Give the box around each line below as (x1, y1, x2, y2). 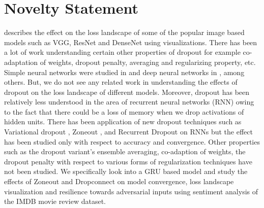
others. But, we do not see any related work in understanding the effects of (4, 77, 238, 87)
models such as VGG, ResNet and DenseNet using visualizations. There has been (4, 37, 257, 47)
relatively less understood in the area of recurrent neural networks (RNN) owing (4, 96, 254, 107)
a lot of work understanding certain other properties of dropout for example (4, 47, 241, 57)
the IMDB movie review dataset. (4, 196, 106, 206)
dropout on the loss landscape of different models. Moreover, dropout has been (4, 86, 250, 97)
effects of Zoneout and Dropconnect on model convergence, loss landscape (4, 176, 234, 187)
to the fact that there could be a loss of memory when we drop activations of (4, 106, 244, 117)
